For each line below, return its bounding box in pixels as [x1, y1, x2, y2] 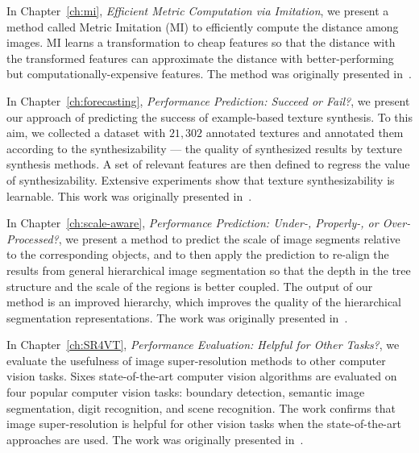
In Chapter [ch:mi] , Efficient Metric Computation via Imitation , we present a [6, 2, 389, 19]
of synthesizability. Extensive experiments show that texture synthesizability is [6, 171, 395, 188]
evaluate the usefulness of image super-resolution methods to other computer [6, 351, 386, 368]
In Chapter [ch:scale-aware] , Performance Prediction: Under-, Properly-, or [6, 214, 379, 231]
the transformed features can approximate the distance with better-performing [6, 49, 394, 66]
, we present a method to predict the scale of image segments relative [58, 230, 400, 247]
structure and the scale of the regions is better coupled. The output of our [6, 277, 373, 294]
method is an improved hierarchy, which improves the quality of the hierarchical [6, 293, 402, 310]
